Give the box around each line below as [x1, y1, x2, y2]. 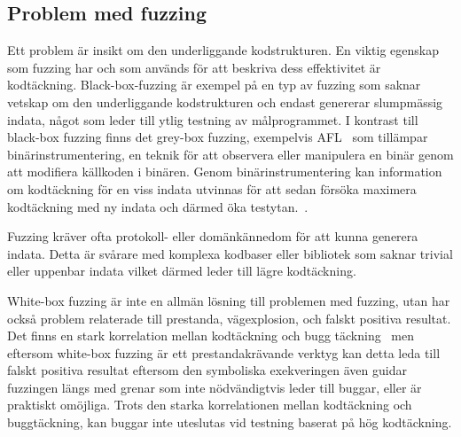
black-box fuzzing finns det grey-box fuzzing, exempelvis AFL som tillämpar [7, 128, 428, 146]
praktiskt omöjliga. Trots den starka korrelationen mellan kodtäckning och [7, 395, 412, 414]
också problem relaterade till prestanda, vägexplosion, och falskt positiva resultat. [7, 308, 451, 327]
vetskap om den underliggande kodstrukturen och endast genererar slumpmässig [7, 92, 443, 111]
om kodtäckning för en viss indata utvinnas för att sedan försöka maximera [7, 179, 417, 198]
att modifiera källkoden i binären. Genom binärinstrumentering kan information [7, 162, 442, 181]
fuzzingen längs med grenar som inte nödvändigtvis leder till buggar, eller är [7, 378, 422, 396]
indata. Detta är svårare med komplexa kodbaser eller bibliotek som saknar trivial [7, 244, 453, 262]
